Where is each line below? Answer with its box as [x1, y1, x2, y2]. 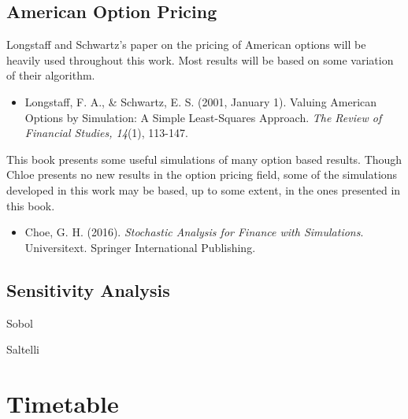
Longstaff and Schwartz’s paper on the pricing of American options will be [6, 36, 366, 53]
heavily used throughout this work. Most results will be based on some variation [6, 51, 394, 68]
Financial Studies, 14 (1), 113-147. [24, 124, 188, 141]
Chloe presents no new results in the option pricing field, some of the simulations [6, 166, 398, 183]
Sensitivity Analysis [6, 277, 170, 302]
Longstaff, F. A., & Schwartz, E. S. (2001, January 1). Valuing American [24, 93, 377, 109]
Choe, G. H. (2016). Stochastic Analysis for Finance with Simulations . [24, 224, 364, 240]
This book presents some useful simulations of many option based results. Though [6, 150, 402, 167]
